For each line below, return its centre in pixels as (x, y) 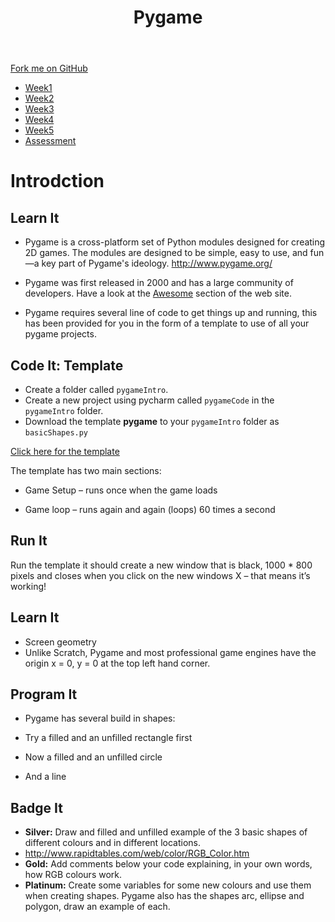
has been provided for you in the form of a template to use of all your (167, 323)
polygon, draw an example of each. (97, 907)
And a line (45, 777)
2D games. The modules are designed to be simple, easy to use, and (166, 253)
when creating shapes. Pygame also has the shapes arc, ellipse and (164, 896)
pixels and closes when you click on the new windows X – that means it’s (160, 575)
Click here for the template (65, 451)
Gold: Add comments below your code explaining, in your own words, (168, 864)
